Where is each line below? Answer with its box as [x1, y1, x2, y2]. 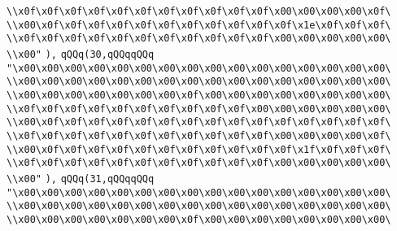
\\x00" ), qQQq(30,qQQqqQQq [7, 48, 155, 60]
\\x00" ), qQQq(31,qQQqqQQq [7, 172, 155, 185]
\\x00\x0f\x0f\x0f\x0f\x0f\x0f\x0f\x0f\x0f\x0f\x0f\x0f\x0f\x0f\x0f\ [7, 116, 391, 129]
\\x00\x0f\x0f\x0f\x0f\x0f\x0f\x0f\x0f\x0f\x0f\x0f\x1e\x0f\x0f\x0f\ [7, 19, 391, 31]
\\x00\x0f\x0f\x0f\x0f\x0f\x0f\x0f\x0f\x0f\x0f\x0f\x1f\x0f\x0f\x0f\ [7, 143, 391, 155]
